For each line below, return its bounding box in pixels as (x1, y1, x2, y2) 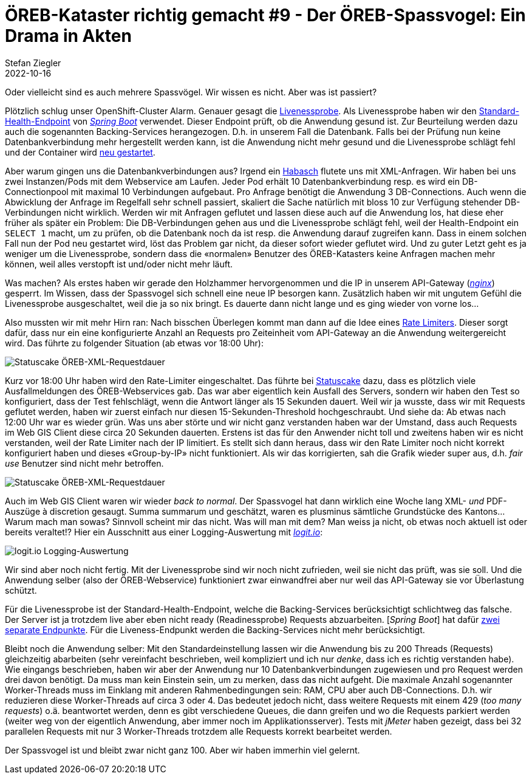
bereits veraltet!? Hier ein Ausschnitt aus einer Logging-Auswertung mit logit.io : (5, 526, 323, 537)
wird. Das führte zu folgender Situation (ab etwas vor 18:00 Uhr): (5, 337, 264, 348)
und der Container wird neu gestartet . (5, 146, 155, 157)
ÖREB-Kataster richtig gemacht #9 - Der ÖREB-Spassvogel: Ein (5, 5, 526, 26)
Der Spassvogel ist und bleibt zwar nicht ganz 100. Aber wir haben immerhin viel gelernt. (5, 744, 360, 755)
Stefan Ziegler (5, 57, 61, 68)
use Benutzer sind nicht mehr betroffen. (5, 458, 164, 468)
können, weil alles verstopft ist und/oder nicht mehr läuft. (5, 258, 233, 269)
